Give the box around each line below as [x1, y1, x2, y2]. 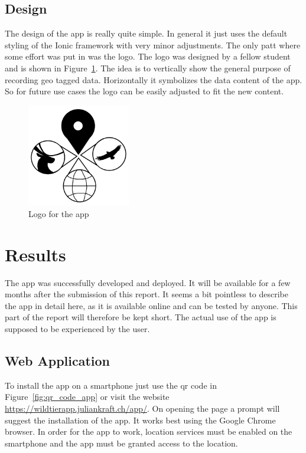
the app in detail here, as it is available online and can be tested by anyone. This [5, 299, 298, 311]
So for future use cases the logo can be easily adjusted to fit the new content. [5, 85, 284, 97]
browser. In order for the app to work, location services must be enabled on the [5, 425, 292, 438]
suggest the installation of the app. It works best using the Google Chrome [5, 413, 276, 426]
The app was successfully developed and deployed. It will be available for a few [5, 276, 291, 288]
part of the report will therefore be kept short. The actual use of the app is [5, 311, 276, 323]
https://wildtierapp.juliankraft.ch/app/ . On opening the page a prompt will [5, 402, 280, 415]
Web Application [5, 352, 110, 370]
